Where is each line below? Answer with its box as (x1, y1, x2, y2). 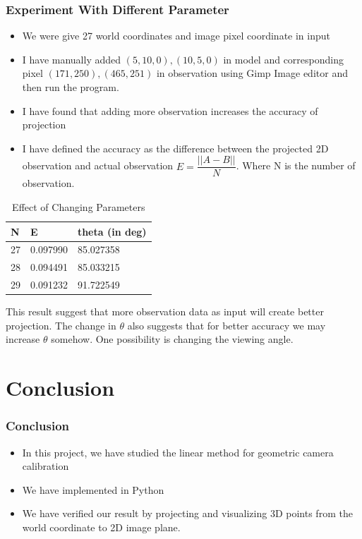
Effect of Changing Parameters (12, 200, 145, 214)
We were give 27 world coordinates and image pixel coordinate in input (22, 28, 330, 43)
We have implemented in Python (22, 482, 164, 497)
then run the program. (22, 80, 119, 94)
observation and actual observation (22, 158, 174, 173)
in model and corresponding (223, 52, 344, 66)
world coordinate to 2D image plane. (22, 520, 181, 534)
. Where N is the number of (236, 158, 356, 173)
